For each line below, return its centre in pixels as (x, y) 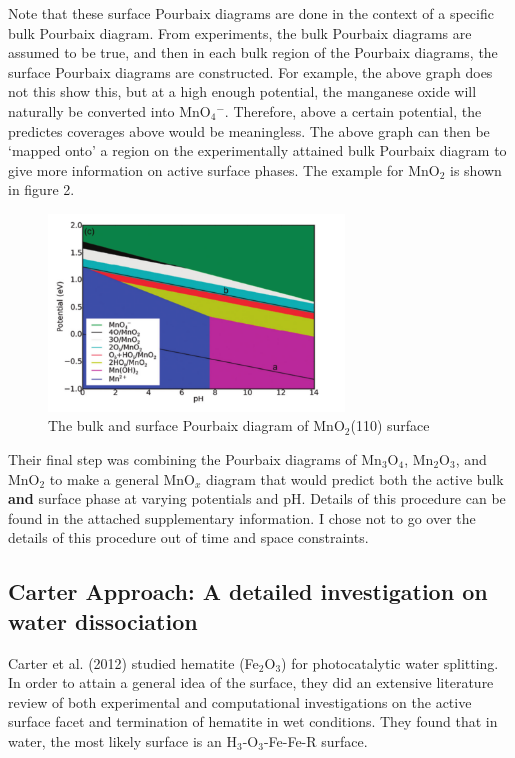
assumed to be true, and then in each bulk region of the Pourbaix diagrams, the (253, 52)
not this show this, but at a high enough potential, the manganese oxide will (242, 91)
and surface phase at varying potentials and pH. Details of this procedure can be (257, 498)
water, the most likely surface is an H (122, 740)
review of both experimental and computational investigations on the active (240, 701)
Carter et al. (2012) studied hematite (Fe (133, 662)
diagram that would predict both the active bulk (355, 478)
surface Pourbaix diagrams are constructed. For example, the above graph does (250, 71)
